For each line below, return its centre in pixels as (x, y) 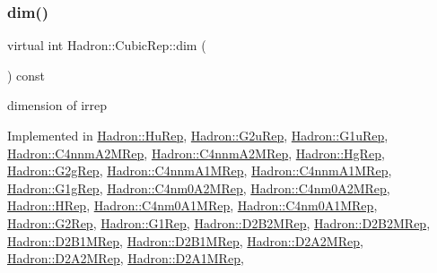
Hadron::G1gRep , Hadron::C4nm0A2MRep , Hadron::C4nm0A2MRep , (199, 188)
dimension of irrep (57, 105)
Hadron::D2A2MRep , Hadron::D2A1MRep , (126, 258)
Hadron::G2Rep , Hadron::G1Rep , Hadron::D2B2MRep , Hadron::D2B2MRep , (219, 222)
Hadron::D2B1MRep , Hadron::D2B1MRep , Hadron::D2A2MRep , (185, 240)
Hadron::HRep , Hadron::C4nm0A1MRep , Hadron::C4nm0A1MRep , (192, 205)
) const (26, 75)
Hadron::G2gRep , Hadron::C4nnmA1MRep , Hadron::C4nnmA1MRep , (200, 171)
